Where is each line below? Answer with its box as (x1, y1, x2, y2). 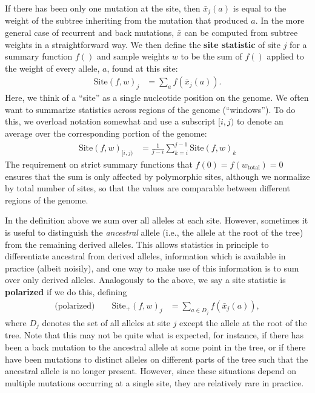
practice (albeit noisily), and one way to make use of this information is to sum (5, 261, 299, 274)
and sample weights (97, 50, 170, 63)
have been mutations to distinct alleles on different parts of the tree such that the (5, 352, 308, 365)
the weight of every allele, (5, 61, 100, 74)
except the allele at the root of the (179, 316, 307, 329)
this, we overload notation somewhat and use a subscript (5, 115, 216, 128)
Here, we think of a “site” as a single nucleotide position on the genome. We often (5, 91, 309, 104)
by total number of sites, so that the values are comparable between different (5, 182, 290, 194)
